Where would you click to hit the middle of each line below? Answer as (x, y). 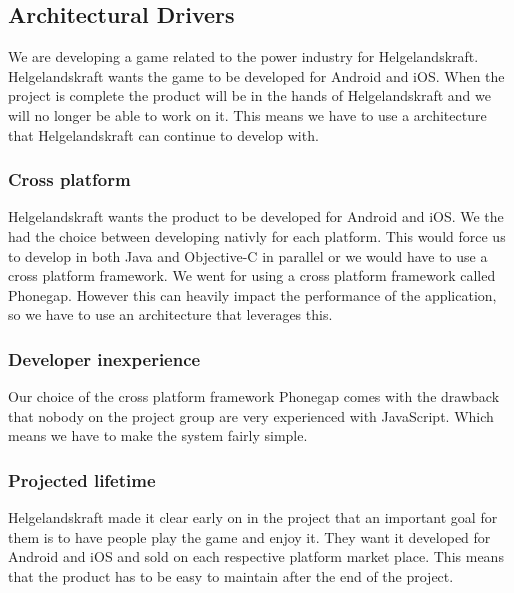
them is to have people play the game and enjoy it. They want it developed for (249, 536)
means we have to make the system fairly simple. (158, 435)
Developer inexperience (104, 358)
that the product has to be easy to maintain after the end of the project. (231, 575)
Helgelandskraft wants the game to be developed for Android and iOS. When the (256, 75)
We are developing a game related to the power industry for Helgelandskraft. (243, 56)
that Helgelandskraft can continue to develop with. (163, 134)
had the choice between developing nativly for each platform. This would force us (257, 235)
